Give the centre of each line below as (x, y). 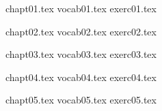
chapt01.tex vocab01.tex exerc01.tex (81, 8)
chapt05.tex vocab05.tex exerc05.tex (81, 100)
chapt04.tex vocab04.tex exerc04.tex (81, 77)
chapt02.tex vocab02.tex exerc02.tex (81, 31)
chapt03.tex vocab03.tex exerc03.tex (81, 54)
